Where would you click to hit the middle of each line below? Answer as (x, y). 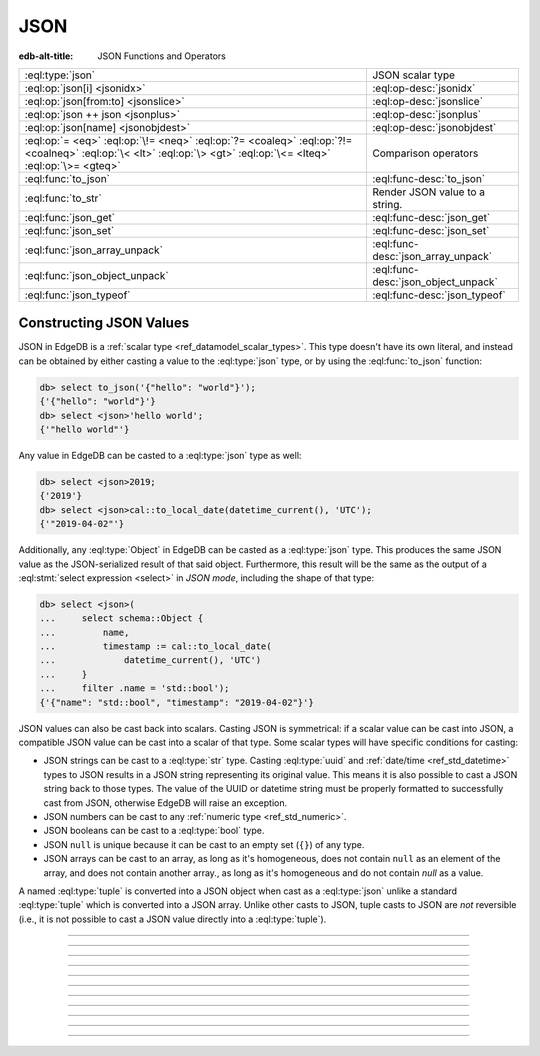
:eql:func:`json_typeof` (77, 295)
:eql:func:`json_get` (69, 217)
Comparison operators (425, 153)
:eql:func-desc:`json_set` (430, 230)
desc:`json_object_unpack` (435, 282)
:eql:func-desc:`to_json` (428, 178)
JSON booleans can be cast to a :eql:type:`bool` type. (154, 831)
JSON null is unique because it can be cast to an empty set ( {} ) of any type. (204, 844)
